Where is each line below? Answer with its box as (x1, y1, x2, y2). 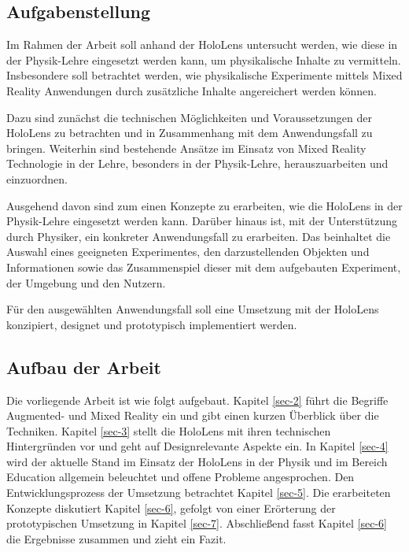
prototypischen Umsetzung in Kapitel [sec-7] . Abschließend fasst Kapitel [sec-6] (6, 515, 387, 532)
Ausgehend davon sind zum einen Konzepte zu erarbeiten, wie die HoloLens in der (6, 197, 403, 213)
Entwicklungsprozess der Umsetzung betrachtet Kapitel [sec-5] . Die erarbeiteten (6, 484, 391, 501)
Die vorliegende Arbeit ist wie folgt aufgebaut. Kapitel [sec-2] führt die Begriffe (6, 391, 389, 408)
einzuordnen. (6, 170, 68, 187)
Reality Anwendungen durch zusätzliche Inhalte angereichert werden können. (6, 82, 377, 98)
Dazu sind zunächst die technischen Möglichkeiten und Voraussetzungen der (6, 109, 372, 125)
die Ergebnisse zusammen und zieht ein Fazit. (6, 530, 227, 546)
